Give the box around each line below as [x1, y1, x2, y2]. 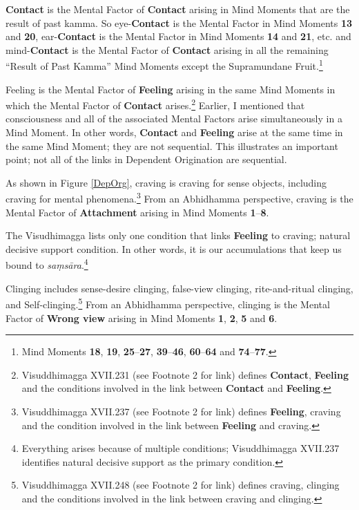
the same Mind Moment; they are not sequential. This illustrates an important [6, 138, 338, 153]
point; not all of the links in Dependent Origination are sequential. [6, 152, 287, 167]
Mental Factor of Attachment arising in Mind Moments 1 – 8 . [6, 205, 269, 219]
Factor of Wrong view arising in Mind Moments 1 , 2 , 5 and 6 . [6, 310, 278, 325]
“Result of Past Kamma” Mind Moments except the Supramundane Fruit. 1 [6, 57, 323, 73]
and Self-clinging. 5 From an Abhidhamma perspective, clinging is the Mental [6, 295, 330, 311]
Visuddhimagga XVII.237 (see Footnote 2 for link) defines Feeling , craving [21, 404, 341, 418]
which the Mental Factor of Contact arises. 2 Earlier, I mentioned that [6, 96, 305, 112]
